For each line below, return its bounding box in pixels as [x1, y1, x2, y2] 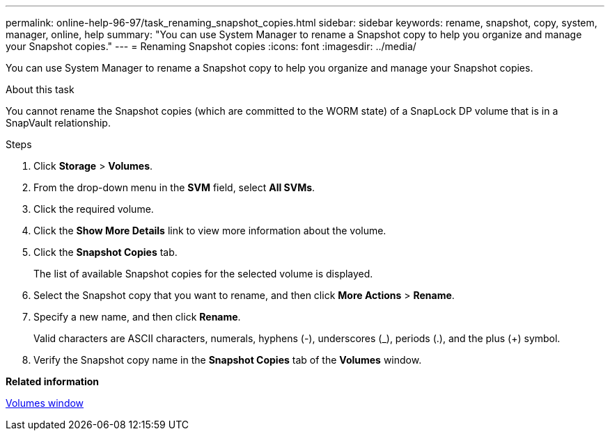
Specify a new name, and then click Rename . [33, 311, 241, 323]
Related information [6, 376, 100, 387]
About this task [6, 83, 75, 95]
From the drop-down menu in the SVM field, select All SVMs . [33, 181, 315, 193]
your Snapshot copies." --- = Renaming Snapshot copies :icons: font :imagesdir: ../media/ [6, 40, 416, 52]
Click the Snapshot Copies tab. [33, 246, 178, 258]
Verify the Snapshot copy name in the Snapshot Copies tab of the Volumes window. [33, 354, 422, 366]
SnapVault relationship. [6, 117, 111, 129]
